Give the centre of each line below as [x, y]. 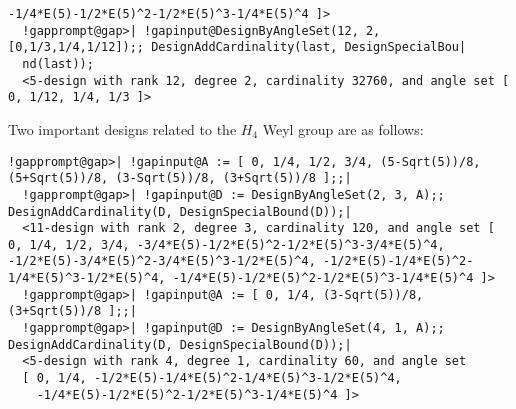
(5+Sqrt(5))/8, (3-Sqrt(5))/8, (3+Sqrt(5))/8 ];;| [180, 178]
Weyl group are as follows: [343, 128]
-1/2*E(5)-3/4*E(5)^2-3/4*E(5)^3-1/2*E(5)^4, [162, 261]
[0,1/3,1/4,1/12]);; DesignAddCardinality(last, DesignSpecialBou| [237, 47]
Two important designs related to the [122, 128]
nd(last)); [58, 63]
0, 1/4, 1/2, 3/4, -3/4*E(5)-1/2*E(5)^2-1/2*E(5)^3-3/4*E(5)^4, [226, 244]
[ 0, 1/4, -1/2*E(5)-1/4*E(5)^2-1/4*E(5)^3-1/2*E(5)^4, [212, 378]
